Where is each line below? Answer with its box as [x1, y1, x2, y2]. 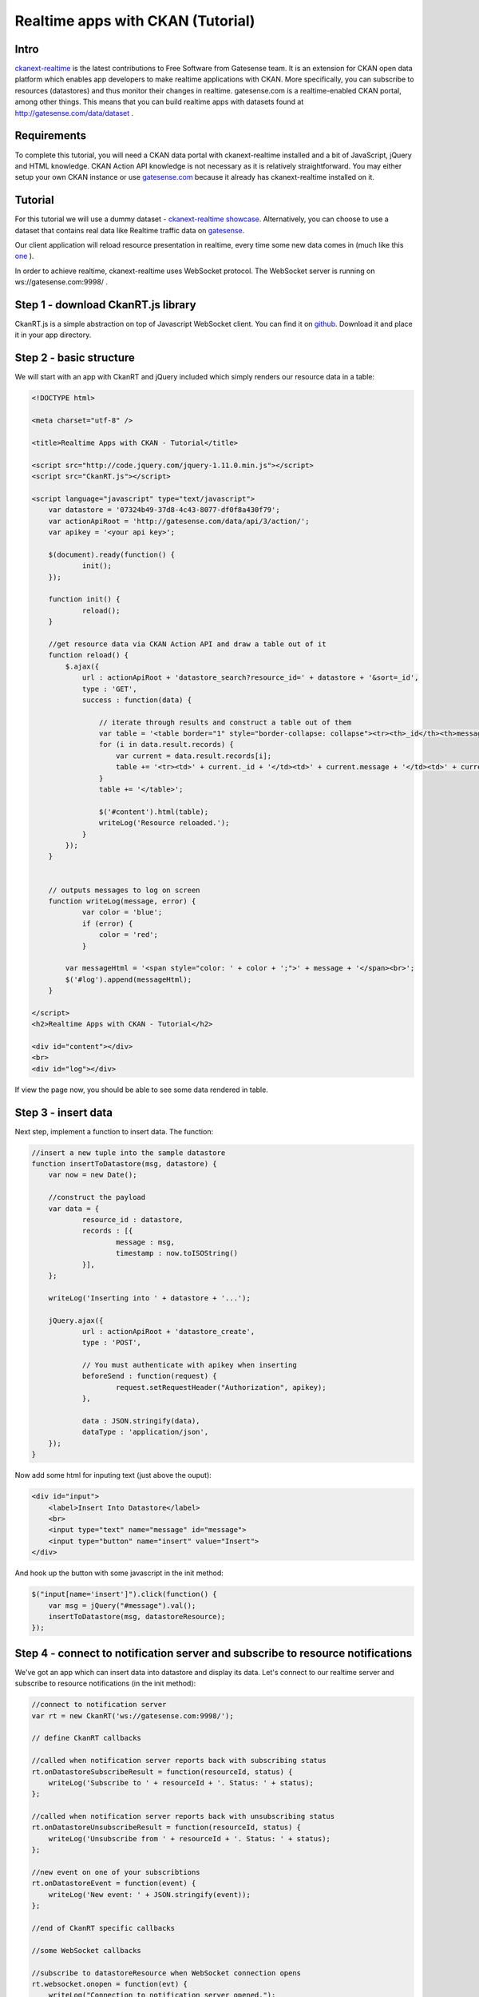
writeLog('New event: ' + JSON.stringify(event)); [48, 1890, 251, 1899]
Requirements [14, 129, 87, 143]
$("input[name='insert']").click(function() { [31, 1590, 217, 1599]
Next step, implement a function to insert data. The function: [14, 1126, 214, 1136]
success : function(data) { [81, 695, 192, 705]
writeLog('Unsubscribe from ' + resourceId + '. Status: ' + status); [48, 1834, 331, 1843]
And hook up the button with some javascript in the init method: [14, 1568, 224, 1578]
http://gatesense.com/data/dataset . [14, 108, 134, 117]
